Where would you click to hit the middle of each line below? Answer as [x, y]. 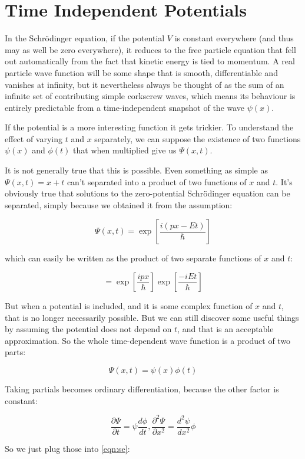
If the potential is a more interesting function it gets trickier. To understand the [149, 127]
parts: [15, 352]
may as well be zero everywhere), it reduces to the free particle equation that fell [150, 49]
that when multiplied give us [125, 150]
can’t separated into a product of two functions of [157, 181]
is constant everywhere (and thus [234, 38]
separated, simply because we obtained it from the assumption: [119, 204]
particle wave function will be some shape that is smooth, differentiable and [141, 72]
